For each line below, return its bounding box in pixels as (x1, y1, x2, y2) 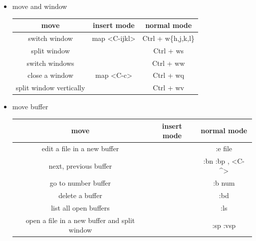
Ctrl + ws (153, 45, 184, 55)
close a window (27, 70, 73, 80)
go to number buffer (49, 178, 111, 188)
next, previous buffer (48, 160, 112, 171)
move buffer (12, 101, 48, 112)
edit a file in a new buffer (41, 143, 119, 153)
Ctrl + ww (152, 57, 185, 68)
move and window (12, 1, 67, 11)
